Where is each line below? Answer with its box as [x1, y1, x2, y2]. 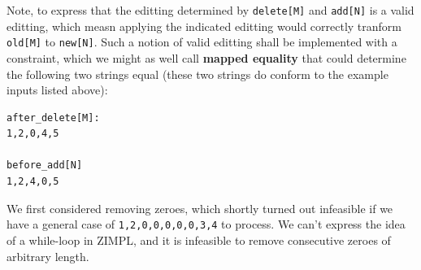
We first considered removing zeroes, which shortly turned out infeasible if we [7, 199, 393, 216]
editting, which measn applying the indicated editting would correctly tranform [7, 17, 402, 34]
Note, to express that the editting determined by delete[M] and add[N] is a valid [7, 2, 414, 18]
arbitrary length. [7, 247, 89, 264]
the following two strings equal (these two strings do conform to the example [7, 65, 388, 82]
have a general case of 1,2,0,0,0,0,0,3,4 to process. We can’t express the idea [7, 216, 406, 233]
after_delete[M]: [7, 111, 100, 124]
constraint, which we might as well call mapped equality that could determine [7, 49, 406, 66]
